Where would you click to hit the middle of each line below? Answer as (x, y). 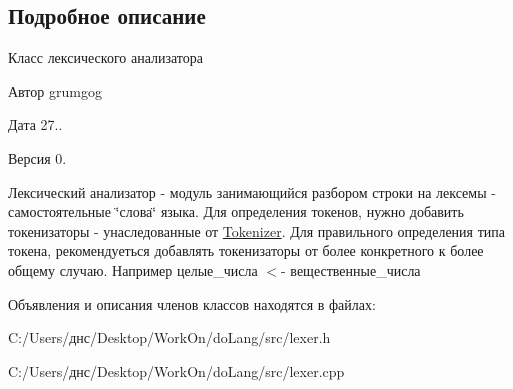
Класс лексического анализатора (106, 57)
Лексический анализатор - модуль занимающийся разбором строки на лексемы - (252, 191)
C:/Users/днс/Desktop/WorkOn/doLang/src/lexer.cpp (176, 370)
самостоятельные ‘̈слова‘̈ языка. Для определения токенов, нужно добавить (236, 211)
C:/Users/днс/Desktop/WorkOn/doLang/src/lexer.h (169, 337)
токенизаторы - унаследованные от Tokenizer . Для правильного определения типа (257, 230)
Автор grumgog (55, 90)
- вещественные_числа (351, 269)
